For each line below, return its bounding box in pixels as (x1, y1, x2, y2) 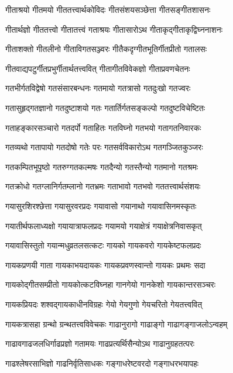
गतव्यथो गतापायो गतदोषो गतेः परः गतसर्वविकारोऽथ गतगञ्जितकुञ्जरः (5, 141, 203, 153)
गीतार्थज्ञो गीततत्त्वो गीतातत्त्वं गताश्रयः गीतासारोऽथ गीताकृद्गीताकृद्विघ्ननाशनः (5, 23, 223, 35)
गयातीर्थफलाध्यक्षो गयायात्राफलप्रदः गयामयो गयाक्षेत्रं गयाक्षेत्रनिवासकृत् (5, 219, 202, 232)
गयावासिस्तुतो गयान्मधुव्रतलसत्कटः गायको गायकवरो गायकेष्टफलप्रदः (5, 239, 201, 251)
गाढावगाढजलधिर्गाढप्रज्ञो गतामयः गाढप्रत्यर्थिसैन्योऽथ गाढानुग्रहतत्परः (5, 337, 195, 350)
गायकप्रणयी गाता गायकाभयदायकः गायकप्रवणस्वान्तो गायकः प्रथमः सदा (5, 258, 205, 271)
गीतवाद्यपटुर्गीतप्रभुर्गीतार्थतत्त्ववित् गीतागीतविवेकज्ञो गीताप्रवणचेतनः (5, 62, 190, 74)
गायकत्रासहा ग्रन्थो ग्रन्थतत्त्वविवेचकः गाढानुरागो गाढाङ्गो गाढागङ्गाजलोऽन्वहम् (5, 317, 228, 330)
